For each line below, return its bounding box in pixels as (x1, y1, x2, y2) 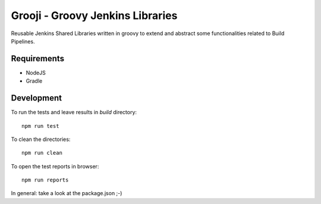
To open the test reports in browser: (11, 162, 99, 170)
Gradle (26, 77, 43, 84)
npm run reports (21, 177, 69, 184)
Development (11, 93, 62, 103)
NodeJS (26, 69, 46, 76)
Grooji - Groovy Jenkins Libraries (11, 9, 178, 22)
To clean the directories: (11, 136, 71, 143)
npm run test (21, 123, 59, 129)
